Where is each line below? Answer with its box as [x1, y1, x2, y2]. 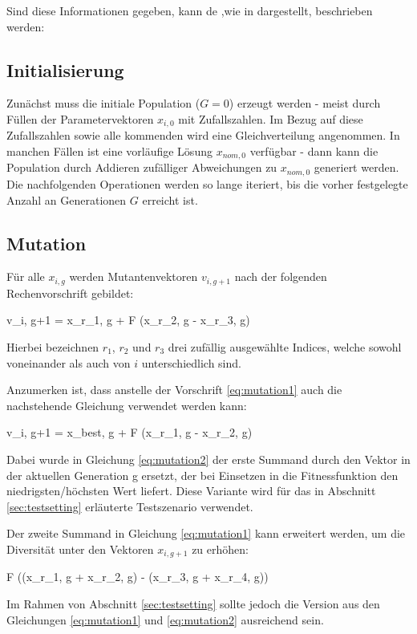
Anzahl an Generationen [6, 191, 127, 208]
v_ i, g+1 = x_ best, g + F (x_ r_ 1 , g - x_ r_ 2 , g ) [6, 424, 253, 441]
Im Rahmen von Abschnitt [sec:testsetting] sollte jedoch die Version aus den [6, 595, 380, 612]
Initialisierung [6, 57, 124, 82]
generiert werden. [314, 159, 399, 176]
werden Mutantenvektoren [69, 268, 198, 285]
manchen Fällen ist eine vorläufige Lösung [6, 143, 213, 160]
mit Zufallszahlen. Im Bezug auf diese [178, 110, 363, 127]
